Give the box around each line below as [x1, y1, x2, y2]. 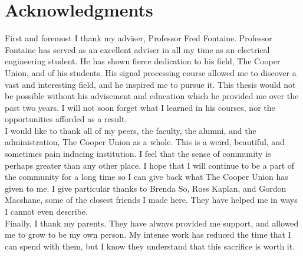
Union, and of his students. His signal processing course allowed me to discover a [5, 66, 297, 78]
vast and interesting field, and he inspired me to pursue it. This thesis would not [5, 78, 296, 90]
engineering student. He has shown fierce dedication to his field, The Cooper [5, 55, 281, 67]
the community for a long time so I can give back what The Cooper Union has [5, 170, 288, 183]
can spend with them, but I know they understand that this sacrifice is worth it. [5, 239, 295, 252]
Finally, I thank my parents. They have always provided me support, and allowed [5, 216, 299, 229]
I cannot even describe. [5, 205, 88, 218]
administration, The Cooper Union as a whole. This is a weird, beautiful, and [5, 136, 285, 148]
